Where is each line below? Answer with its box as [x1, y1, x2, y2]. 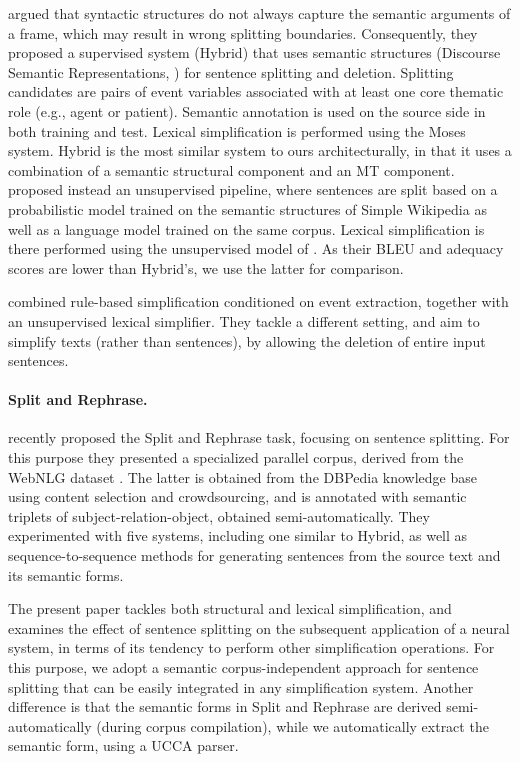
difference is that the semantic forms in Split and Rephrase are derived [8, 696, 442, 717]
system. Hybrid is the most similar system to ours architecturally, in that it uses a [8, 140, 512, 161]
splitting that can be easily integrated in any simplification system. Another [8, 676, 474, 697]
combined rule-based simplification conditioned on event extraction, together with [8, 291, 509, 312]
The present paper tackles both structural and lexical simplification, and [8, 598, 452, 619]
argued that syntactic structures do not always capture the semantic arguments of [8, 3, 511, 23]
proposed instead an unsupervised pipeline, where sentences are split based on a [8, 179, 498, 200]
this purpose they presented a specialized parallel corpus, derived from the [8, 447, 464, 468]
